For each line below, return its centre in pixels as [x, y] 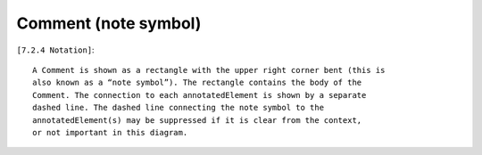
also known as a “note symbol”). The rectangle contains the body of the [197, 83]
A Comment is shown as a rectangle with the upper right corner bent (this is [209, 70]
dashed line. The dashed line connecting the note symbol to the [179, 108]
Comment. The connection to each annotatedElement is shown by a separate [199, 95]
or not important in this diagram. [110, 132]
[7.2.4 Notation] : [55, 50]
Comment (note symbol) [109, 23]
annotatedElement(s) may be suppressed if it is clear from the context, [197, 120]
